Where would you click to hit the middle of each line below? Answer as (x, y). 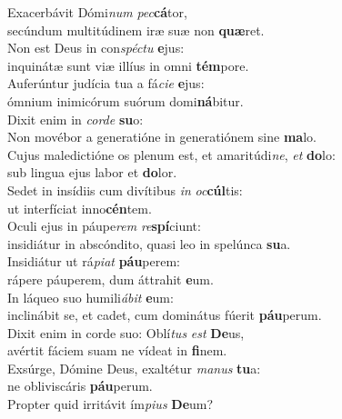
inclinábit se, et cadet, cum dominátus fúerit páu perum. (165, 315)
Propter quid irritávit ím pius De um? (111, 404)
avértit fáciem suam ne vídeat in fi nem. (117, 350)
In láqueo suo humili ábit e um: (91, 297)
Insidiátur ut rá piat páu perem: (94, 261)
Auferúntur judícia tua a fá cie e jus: (106, 83)
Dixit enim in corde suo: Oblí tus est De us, (126, 332)
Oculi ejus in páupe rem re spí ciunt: (104, 226)
